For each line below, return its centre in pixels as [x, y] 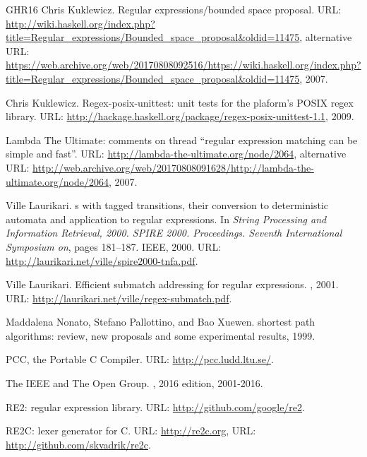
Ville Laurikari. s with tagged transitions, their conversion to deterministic [167, 205]
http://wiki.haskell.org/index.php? [80, 23]
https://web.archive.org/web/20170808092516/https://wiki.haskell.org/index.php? [183, 65]
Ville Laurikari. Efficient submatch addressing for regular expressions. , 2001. [172, 284]
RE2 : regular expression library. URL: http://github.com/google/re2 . [155, 406]
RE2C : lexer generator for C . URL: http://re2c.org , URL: [131, 431]
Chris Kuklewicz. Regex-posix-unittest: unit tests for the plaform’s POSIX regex [180, 102]
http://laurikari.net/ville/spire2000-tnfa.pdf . [102, 260]
